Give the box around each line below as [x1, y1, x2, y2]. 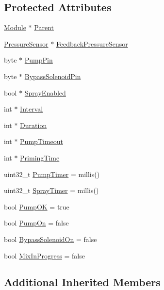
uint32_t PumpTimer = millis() [4, 169, 100, 179]
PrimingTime [20, 152, 60, 162]
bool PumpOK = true [4, 201, 69, 211]
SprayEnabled [24, 87, 66, 97]
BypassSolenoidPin [24, 71, 81, 81]
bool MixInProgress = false [4, 250, 85, 260]
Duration [20, 120, 47, 130]
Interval [20, 104, 43, 114]
